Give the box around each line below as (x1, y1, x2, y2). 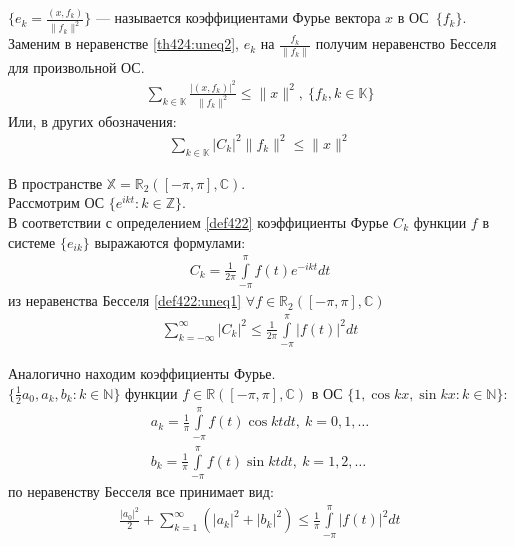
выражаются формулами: (94, 231, 246, 252)
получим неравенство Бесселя (315, 33, 497, 54)
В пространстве (8, 172, 103, 193)
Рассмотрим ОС (8, 192, 105, 213)
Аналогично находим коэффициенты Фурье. (8, 363, 276, 384)
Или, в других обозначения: (8, 110, 177, 131)
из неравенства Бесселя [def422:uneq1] (8, 290, 242, 311)
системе (8, 231, 56, 252)
